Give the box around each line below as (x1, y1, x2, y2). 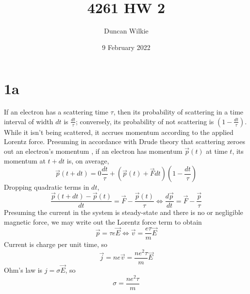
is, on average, (67, 155, 109, 165)
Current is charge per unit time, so (4, 239, 108, 249)
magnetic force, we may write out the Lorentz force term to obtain (4, 216, 202, 227)
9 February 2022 (102, 42, 150, 52)
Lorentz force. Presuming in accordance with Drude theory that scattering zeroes (4, 136, 245, 147)
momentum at (4, 155, 46, 165)
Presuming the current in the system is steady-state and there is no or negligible (4, 207, 243, 217)
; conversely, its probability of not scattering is (75, 116, 214, 126)
